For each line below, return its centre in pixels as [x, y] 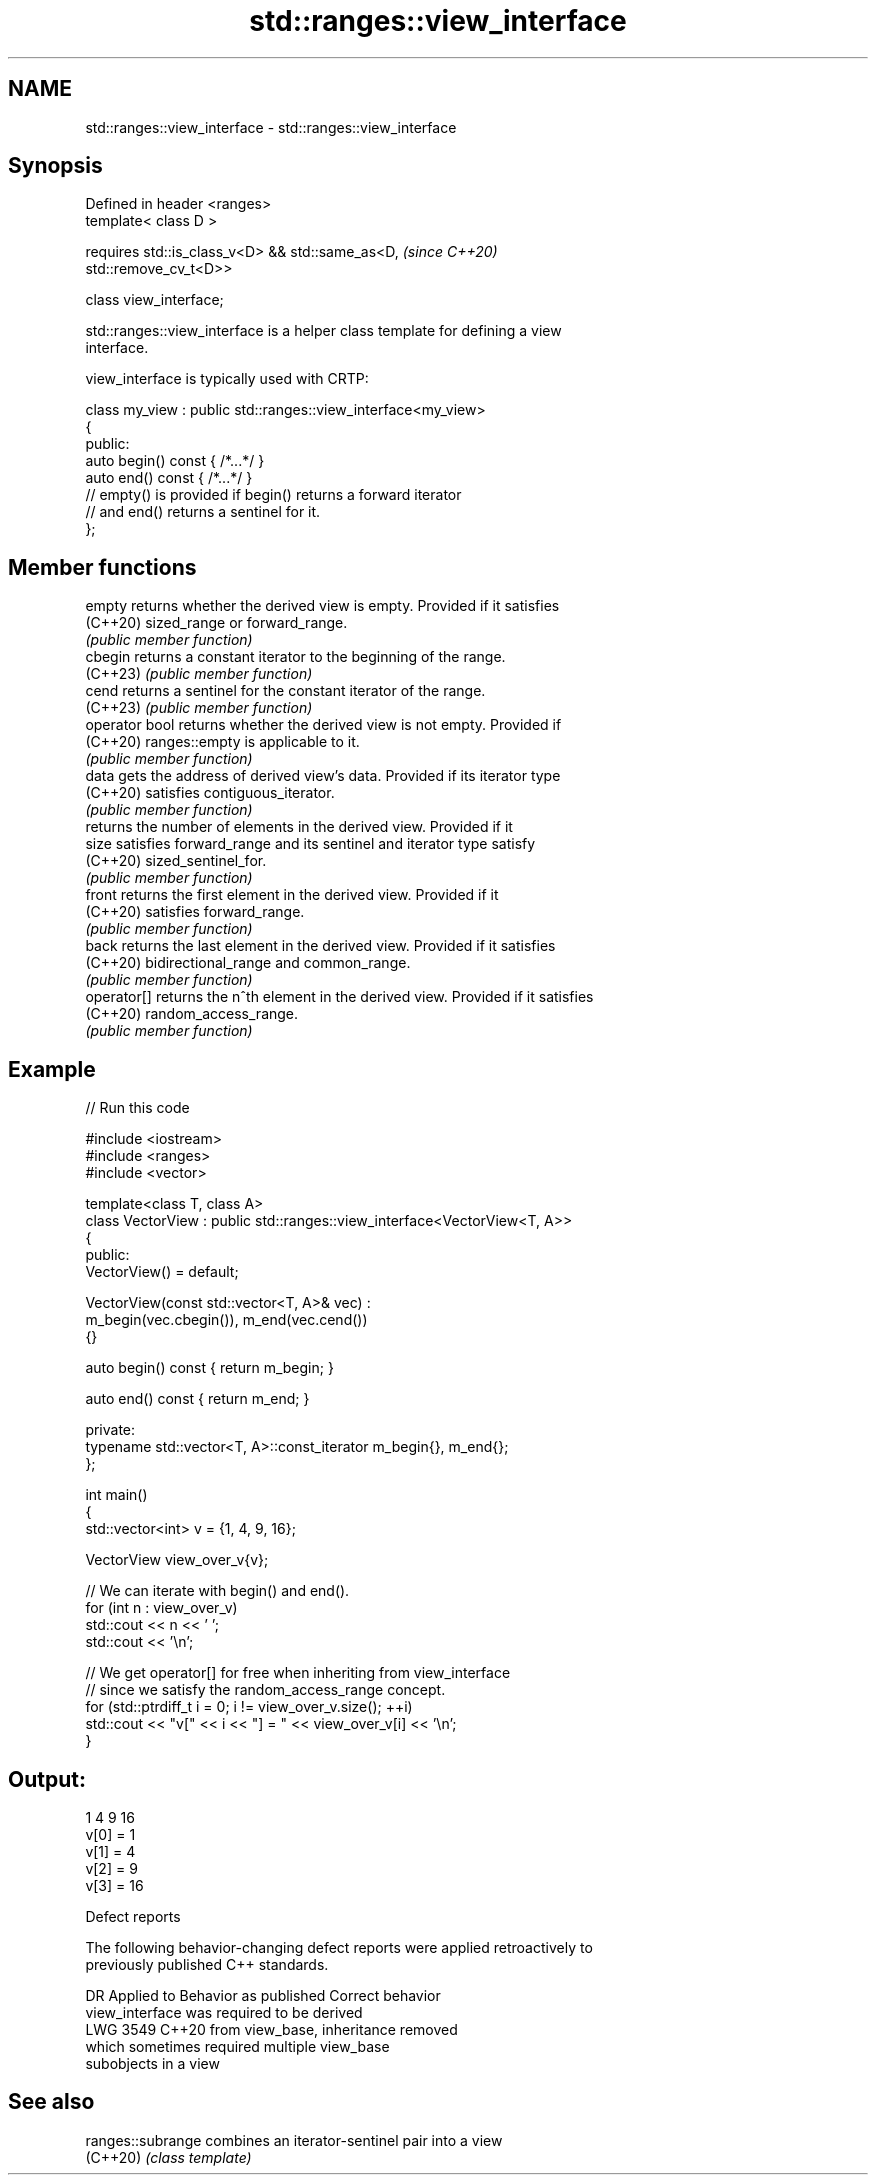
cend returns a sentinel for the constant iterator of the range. [285, 691]
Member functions [102, 567]
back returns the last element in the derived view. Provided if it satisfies [320, 946]
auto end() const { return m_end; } [197, 1399]
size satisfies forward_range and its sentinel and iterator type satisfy [310, 844]
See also [51, 2102]
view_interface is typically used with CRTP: [227, 379]
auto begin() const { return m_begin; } [209, 1368]
